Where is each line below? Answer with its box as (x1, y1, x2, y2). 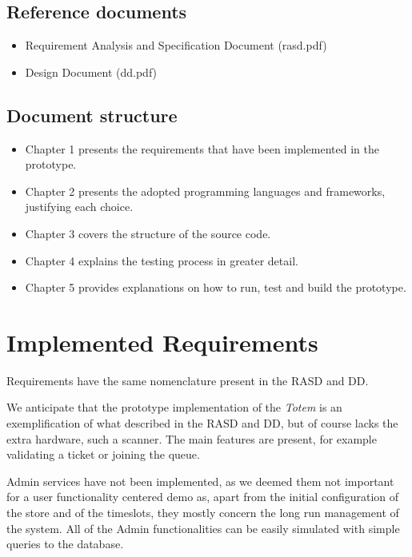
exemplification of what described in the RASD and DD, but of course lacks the (6, 415, 398, 432)
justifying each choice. (25, 198, 134, 215)
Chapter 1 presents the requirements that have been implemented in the (25, 140, 379, 157)
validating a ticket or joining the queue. (6, 446, 200, 463)
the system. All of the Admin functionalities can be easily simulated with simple (6, 519, 400, 536)
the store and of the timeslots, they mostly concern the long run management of (6, 504, 399, 521)
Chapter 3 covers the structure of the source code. (25, 225, 271, 241)
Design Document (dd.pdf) (25, 63, 158, 80)
